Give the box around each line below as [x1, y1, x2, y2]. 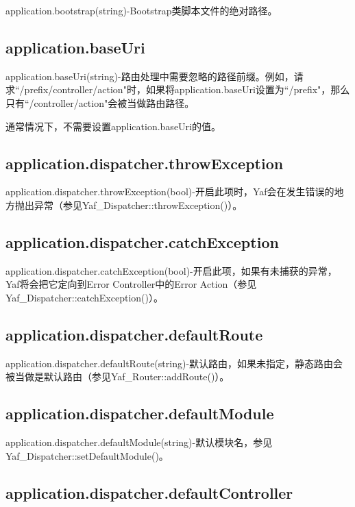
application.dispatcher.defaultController [5, 482, 293, 503]
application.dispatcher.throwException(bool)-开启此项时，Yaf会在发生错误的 [5, 184, 334, 199]
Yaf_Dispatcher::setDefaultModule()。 [5, 448, 169, 462]
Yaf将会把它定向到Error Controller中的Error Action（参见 [5, 277, 257, 291]
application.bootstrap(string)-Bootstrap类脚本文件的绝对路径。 [5, 3, 278, 17]
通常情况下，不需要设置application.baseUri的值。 [5, 119, 221, 133]
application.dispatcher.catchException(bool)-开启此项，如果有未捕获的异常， [5, 263, 337, 277]
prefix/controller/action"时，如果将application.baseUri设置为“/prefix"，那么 [24, 82, 350, 97]
